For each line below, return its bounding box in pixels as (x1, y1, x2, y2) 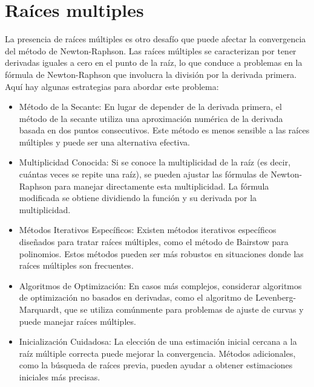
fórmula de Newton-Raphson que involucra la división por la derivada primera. (5, 68, 297, 80)
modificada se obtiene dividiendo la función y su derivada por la (19, 191, 257, 204)
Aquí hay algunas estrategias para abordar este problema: (5, 80, 219, 92)
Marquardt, (19, 303, 62, 315)
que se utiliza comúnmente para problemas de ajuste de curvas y (64, 303, 304, 315)
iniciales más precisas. (19, 370, 100, 383)
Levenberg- (255, 291, 296, 304)
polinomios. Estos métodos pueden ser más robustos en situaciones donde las (19, 247, 304, 260)
